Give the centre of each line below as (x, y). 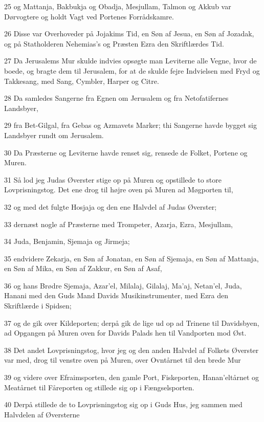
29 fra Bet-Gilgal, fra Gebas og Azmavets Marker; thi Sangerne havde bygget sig (130, 125)
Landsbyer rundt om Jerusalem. (54, 135)
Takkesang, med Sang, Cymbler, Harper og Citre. (82, 81)
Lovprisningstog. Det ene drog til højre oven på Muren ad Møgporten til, (119, 190)
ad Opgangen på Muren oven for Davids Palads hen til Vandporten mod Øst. (125, 333)
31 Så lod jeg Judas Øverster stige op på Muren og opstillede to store (113, 179)
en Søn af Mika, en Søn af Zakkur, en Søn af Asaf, (83, 268)
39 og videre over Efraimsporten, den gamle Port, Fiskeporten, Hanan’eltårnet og (132, 377)
